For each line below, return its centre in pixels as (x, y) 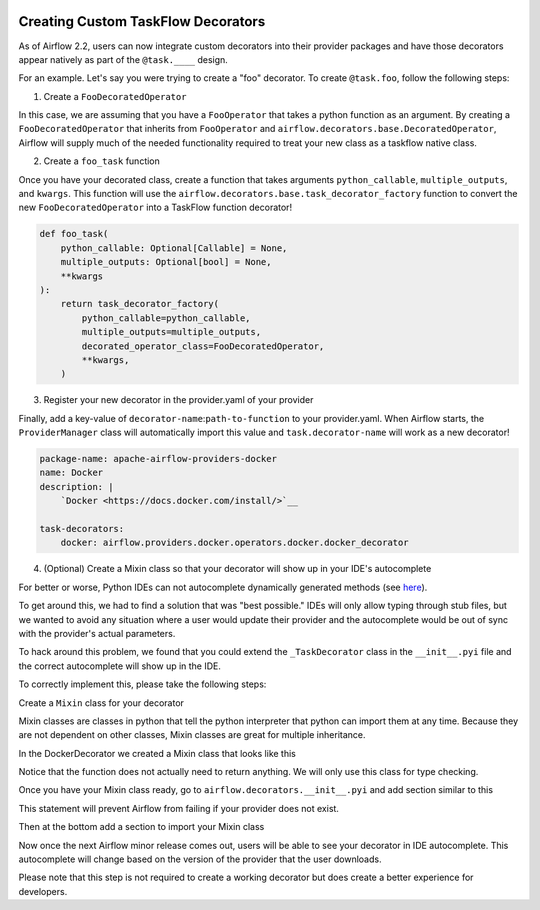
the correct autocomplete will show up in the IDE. (120, 666)
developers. (43, 891)
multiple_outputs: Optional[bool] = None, (166, 262)
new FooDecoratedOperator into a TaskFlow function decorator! (155, 207)
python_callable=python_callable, (166, 318)
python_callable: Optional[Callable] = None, (174, 248)
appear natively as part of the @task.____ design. (123, 59)
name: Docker (71, 473)
